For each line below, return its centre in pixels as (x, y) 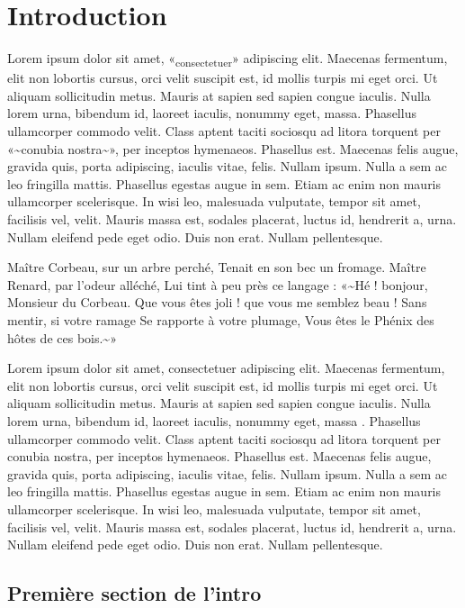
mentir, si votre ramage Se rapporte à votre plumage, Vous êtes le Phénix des (221, 319)
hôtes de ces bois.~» (62, 337)
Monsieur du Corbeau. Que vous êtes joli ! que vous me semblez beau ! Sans (217, 302)
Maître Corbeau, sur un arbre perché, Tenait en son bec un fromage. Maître (217, 267)
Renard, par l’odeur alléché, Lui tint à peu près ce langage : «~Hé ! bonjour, (218, 284)
